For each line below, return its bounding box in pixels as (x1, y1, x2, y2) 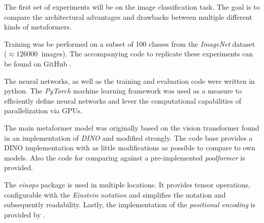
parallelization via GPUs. (4, 105, 83, 116)
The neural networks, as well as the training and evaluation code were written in (4, 75, 255, 86)
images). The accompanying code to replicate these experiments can (41, 48, 253, 59)
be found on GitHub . (4, 58, 72, 69)
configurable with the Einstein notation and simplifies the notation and (4, 189, 226, 200)
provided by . (4, 209, 45, 219)
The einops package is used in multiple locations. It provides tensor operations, (4, 179, 250, 189)
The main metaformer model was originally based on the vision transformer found (4, 122, 259, 133)
